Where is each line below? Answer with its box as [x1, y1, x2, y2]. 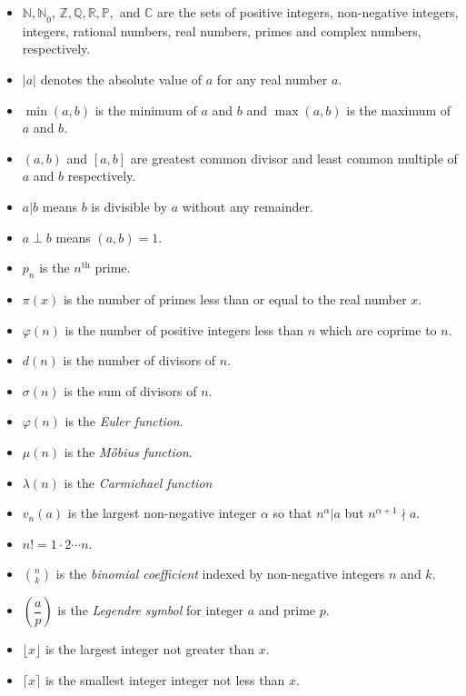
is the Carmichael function [64, 472, 213, 492]
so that [273, 503, 312, 522]
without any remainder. [182, 196, 313, 215]
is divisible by [91, 196, 168, 215]
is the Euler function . [64, 412, 183, 431]
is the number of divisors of [63, 351, 216, 370]
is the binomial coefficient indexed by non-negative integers [55, 564, 385, 583]
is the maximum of [346, 100, 451, 119]
